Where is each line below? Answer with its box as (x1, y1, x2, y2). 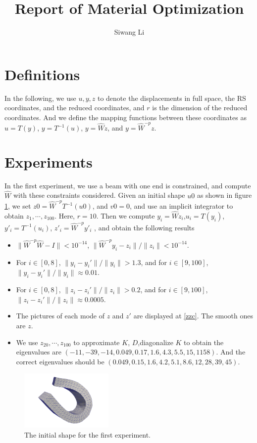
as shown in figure (197, 190, 252, 200)
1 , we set (4, 201, 31, 211)
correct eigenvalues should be (16, 356, 104, 366)
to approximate (73, 337, 120, 347)
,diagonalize (138, 337, 173, 347)
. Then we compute (96, 210, 155, 221)
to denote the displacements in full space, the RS (97, 92, 246, 103)
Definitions (4, 64, 80, 84)
